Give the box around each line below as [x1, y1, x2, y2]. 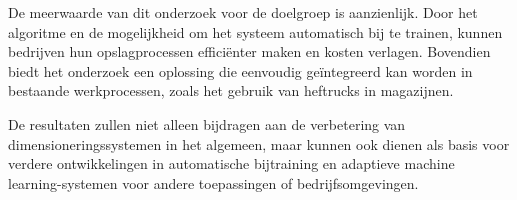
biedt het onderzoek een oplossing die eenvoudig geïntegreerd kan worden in [8, 60, 473, 81]
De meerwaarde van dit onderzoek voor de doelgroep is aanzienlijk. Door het [8, 2, 478, 22]
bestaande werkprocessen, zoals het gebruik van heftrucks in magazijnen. [8, 80, 454, 101]
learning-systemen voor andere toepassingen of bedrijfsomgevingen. [8, 172, 419, 193]
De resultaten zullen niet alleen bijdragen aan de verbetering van [8, 113, 406, 134]
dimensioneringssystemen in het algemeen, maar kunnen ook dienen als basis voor [8, 133, 510, 154]
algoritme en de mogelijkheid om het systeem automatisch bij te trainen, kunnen [8, 21, 503, 42]
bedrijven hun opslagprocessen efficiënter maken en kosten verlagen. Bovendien [8, 41, 491, 62]
